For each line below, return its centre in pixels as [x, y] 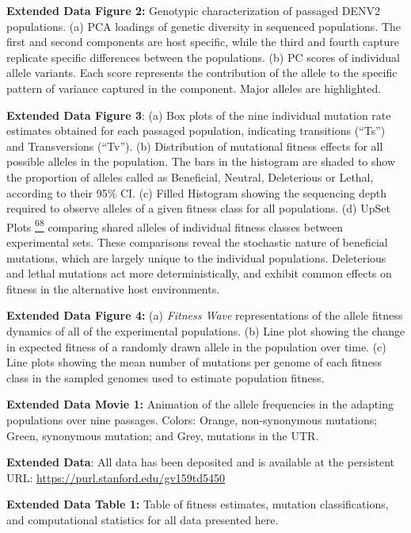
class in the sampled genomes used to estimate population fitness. [166, 377]
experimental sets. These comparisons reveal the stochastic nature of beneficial [197, 242]
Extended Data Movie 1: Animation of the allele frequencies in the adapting [200, 404]
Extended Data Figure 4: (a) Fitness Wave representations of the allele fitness [205, 315]
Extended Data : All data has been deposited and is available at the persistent [201, 462]
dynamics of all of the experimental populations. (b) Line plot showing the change [206, 330]
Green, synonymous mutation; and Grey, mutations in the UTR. [163, 435]
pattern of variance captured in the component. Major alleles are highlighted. [194, 88]
